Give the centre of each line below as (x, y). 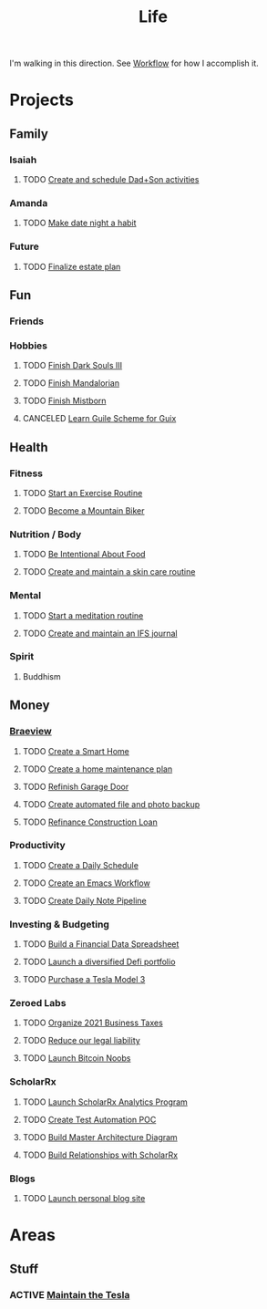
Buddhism (41, 676)
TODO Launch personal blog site (84, 1199)
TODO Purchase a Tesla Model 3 (84, 980)
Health (29, 447)
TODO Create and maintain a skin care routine (109, 572)
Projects (42, 100)
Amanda (29, 203)
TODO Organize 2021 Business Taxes (93, 1023)
